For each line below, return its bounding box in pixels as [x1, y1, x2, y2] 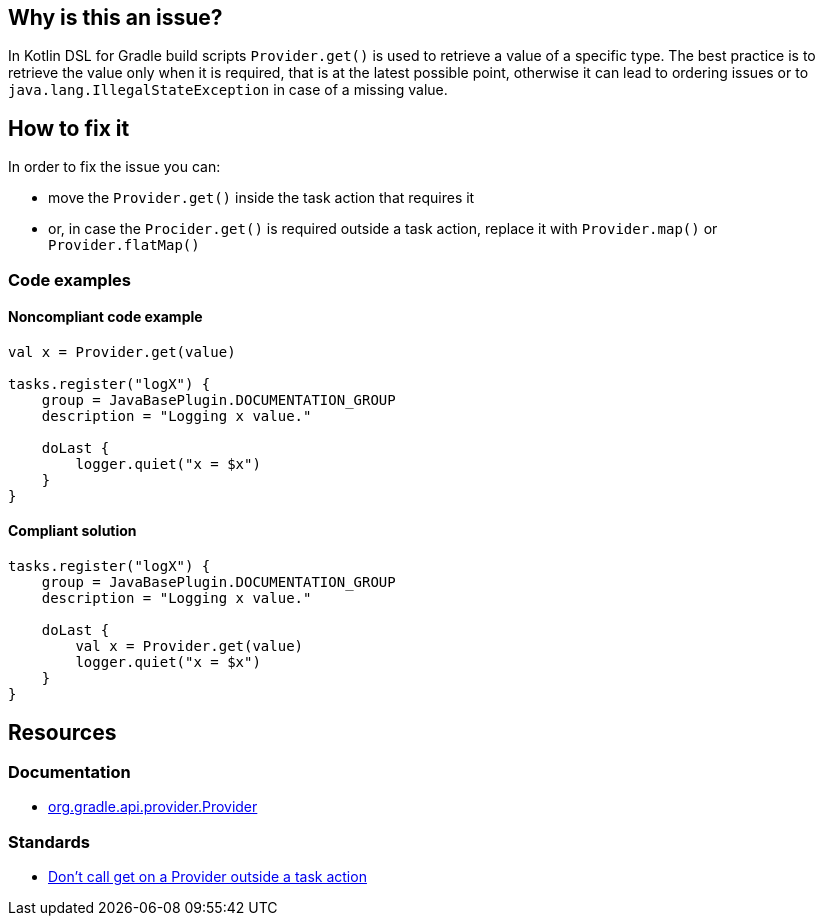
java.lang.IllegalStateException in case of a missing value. [8, 81, 448, 99]
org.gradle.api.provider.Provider [48, 798, 258, 816]
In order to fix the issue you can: [8, 158, 221, 176]
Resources [8, 719, 117, 745]
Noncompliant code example [8, 308, 203, 326]
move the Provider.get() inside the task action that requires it [48, 189, 475, 207]
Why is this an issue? [8, 5, 223, 30]
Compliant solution [8, 522, 137, 540]
